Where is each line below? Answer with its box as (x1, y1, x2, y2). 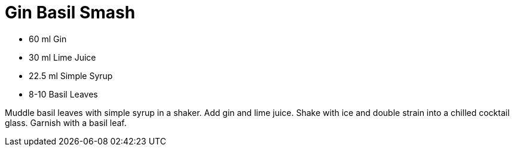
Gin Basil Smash (5, 2, 136, 23)
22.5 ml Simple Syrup (29, 70, 113, 81)
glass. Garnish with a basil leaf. (5, 117, 127, 128)
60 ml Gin (29, 33, 67, 44)
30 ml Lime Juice (29, 52, 96, 62)
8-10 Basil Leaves (29, 89, 98, 99)
